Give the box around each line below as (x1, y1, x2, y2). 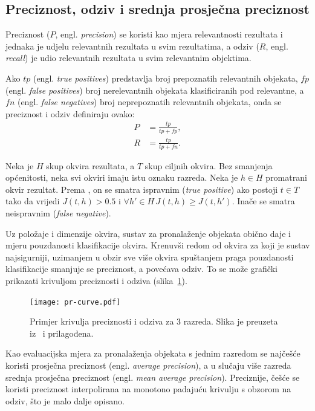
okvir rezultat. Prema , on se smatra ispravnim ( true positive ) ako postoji (5, 183, 278, 195)
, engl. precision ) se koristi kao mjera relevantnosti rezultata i (55, 28, 283, 40)
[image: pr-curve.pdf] (30, 297, 121, 306)
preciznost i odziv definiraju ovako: (5, 107, 135, 120)
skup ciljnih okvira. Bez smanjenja (145, 159, 273, 172)
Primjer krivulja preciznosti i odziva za (30, 315, 174, 328)
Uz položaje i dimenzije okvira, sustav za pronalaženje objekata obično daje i (5, 227, 291, 239)
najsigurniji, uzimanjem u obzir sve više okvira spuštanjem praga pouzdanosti (5, 250, 294, 263)
